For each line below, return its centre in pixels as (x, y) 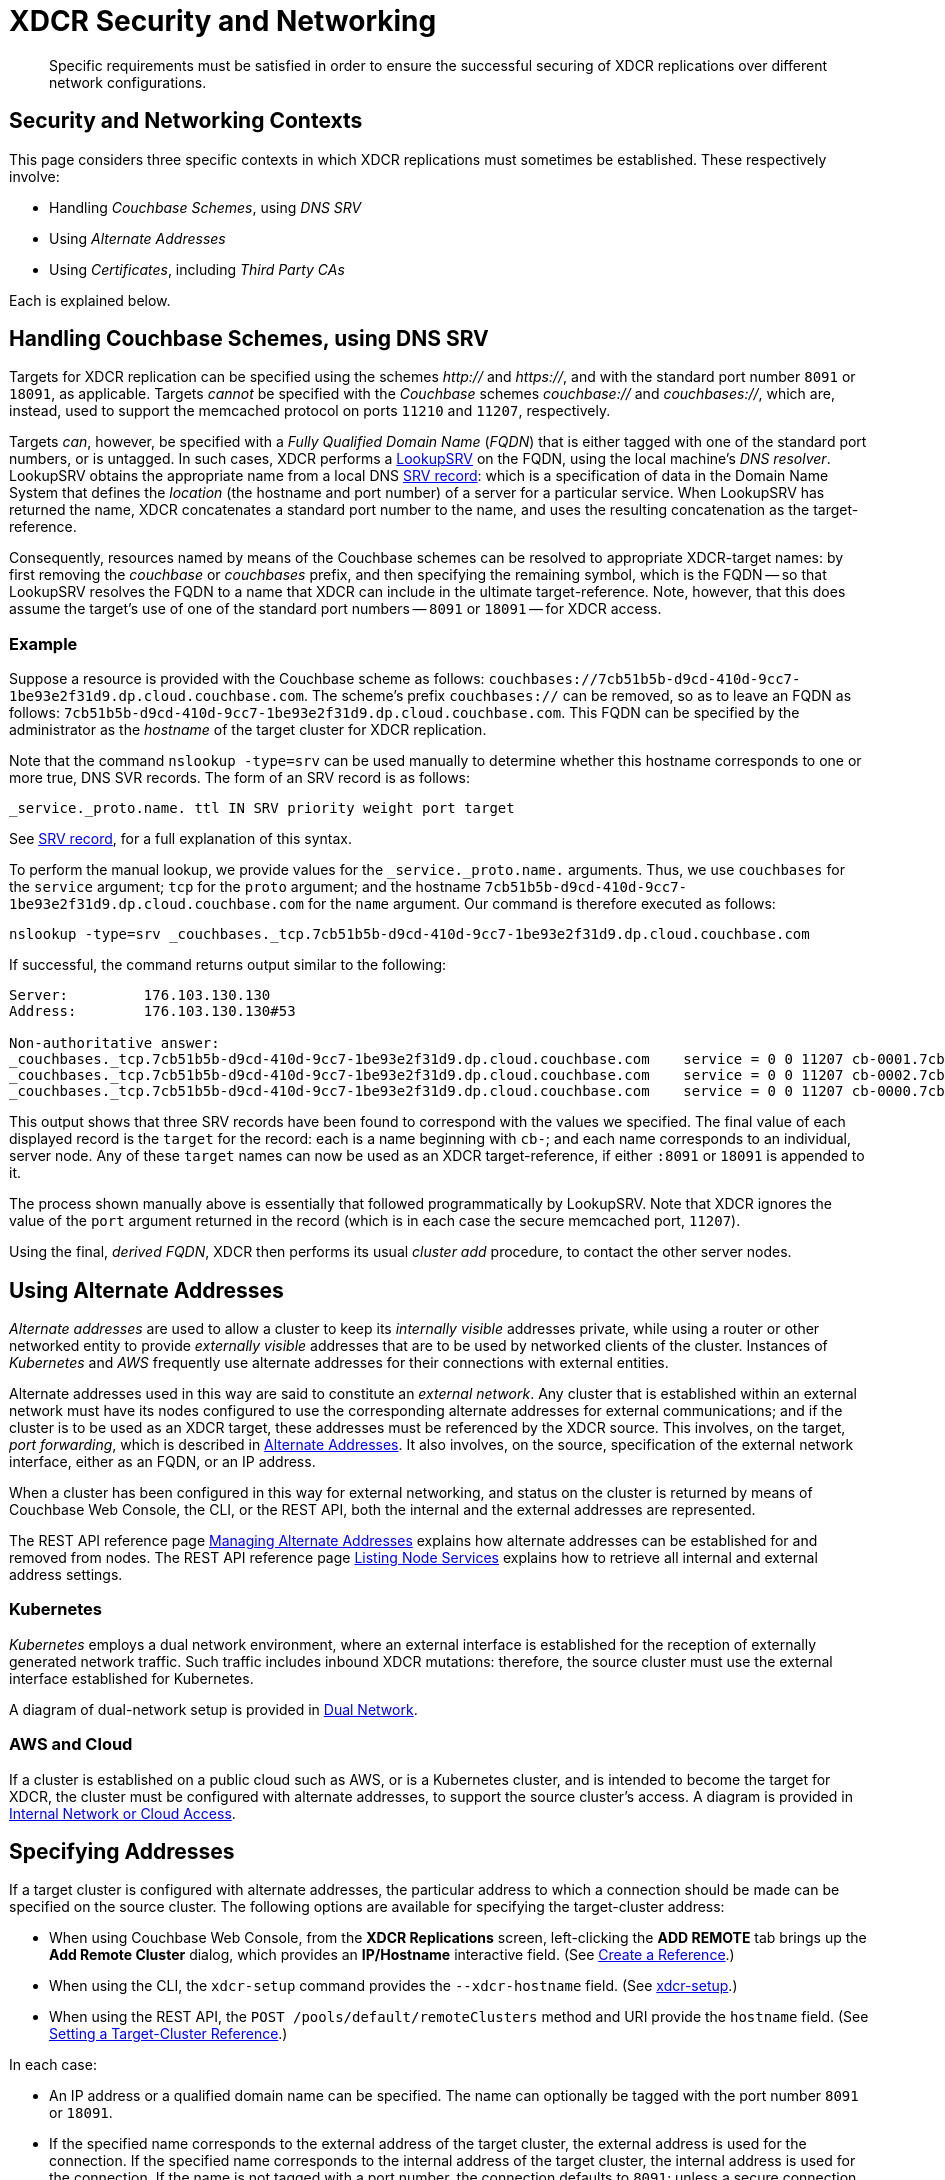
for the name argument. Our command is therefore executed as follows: (541, 904)
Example (43, 643)
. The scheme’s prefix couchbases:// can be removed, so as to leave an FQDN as (578, 696)
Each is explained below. (90, 300)
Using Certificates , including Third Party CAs (197, 269)
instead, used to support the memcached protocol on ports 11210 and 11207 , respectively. (310, 411)
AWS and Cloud (71, 1744)
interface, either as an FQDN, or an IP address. (162, 1462)
